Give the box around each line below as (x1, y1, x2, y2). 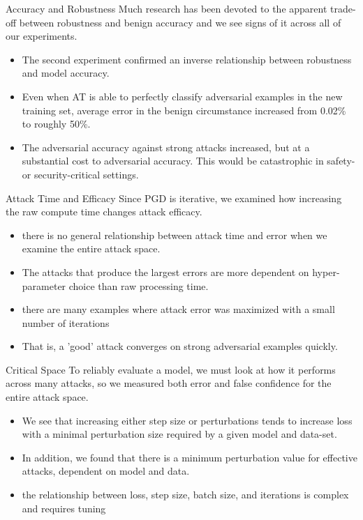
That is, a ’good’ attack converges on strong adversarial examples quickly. (22, 339, 338, 353)
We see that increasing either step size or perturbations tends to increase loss (22, 413, 353, 427)
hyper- (312, 264, 340, 279)
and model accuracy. (22, 66, 110, 80)
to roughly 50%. (22, 116, 91, 131)
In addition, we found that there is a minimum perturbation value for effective (22, 450, 357, 464)
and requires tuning (22, 500, 106, 515)
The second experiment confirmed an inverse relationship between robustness (22, 52, 352, 66)
